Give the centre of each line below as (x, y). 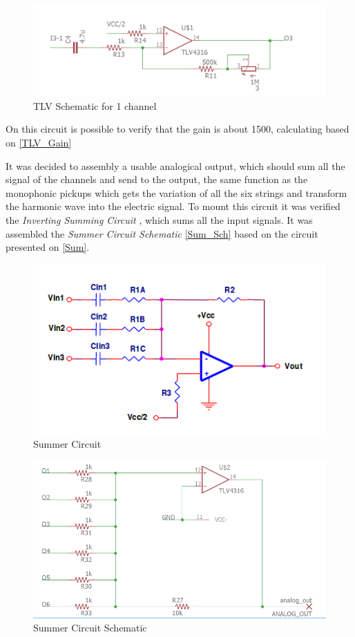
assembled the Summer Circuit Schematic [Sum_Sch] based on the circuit (162, 233)
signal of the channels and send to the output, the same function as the (157, 179)
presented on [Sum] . (48, 247)
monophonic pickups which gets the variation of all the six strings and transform (176, 192)
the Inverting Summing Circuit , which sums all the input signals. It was (159, 220)
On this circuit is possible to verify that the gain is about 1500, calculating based (177, 129)
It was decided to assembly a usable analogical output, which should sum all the (175, 165)
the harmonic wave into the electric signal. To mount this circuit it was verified (173, 206)
